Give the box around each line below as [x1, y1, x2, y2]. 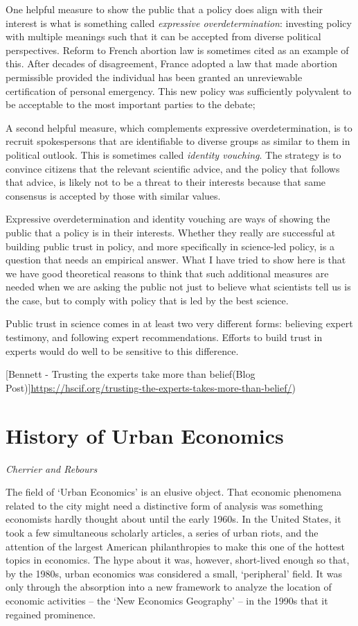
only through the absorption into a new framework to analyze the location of [6, 580, 332, 594]
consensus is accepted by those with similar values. [6, 188, 221, 202]
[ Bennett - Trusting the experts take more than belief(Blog [6, 367, 256, 381]
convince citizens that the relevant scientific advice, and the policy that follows [6, 161, 340, 175]
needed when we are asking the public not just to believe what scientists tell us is [6, 279, 351, 294]
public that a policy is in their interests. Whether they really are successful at [6, 225, 336, 239]
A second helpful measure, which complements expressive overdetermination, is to [6, 120, 352, 134]
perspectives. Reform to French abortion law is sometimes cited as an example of [6, 42, 349, 57]
